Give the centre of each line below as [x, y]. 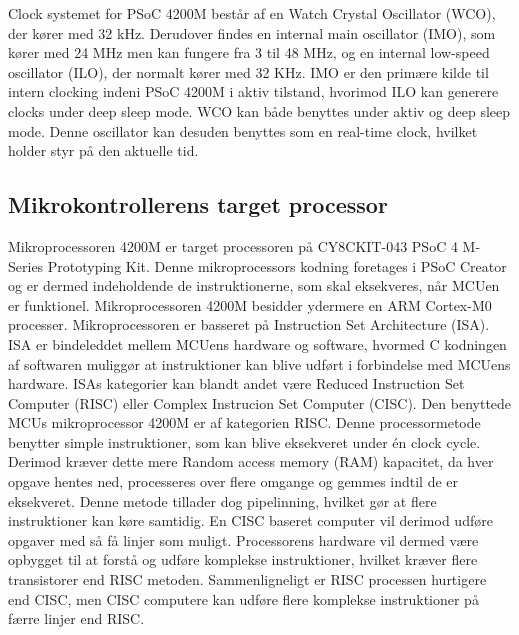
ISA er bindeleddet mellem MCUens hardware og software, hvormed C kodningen [257, 343]
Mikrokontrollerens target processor [198, 204]
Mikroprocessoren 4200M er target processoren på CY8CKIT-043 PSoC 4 [233, 245]
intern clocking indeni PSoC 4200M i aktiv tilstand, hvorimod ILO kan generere [253, 91]
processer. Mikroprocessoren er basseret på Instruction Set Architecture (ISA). [249, 324]
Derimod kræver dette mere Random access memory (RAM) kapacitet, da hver [251, 461]
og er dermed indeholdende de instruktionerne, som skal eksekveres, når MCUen [254, 285]
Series [26, 265]
